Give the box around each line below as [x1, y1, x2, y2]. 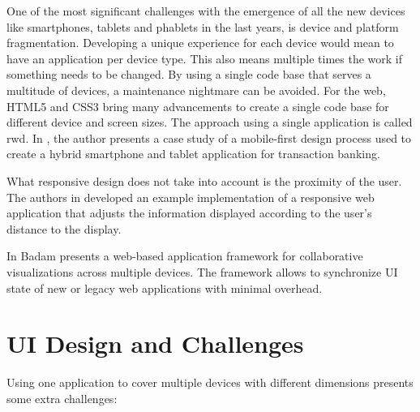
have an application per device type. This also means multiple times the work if [6, 49, 403, 67]
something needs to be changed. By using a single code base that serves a [6, 66, 371, 83]
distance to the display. [6, 220, 122, 237]
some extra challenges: [6, 389, 118, 406]
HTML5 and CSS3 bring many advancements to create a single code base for [6, 97, 389, 114]
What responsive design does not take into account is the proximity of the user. [6, 172, 402, 189]
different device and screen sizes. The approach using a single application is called [6, 114, 413, 131]
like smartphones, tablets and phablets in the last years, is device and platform [6, 18, 399, 35]
